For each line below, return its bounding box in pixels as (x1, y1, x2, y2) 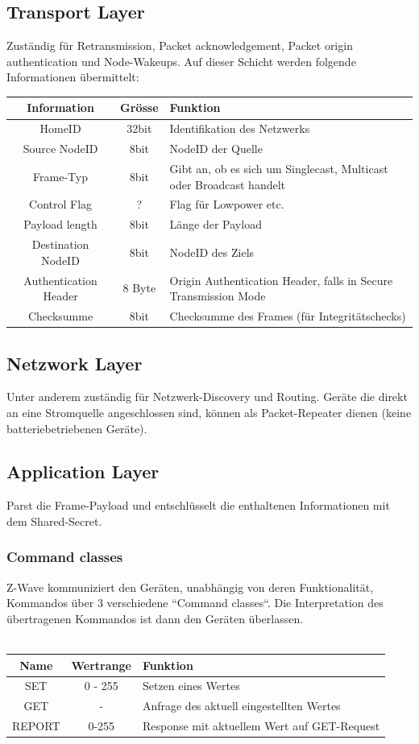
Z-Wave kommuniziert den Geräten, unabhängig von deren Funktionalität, (6, 578, 374, 595)
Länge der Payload (169, 216, 262, 233)
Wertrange (71, 656, 131, 673)
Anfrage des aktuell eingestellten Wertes (142, 697, 341, 714)
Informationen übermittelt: (6, 68, 139, 85)
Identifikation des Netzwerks (169, 120, 310, 137)
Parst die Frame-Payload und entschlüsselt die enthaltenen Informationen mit (6, 497, 390, 514)
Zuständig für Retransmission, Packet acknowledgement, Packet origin (6, 37, 353, 54)
